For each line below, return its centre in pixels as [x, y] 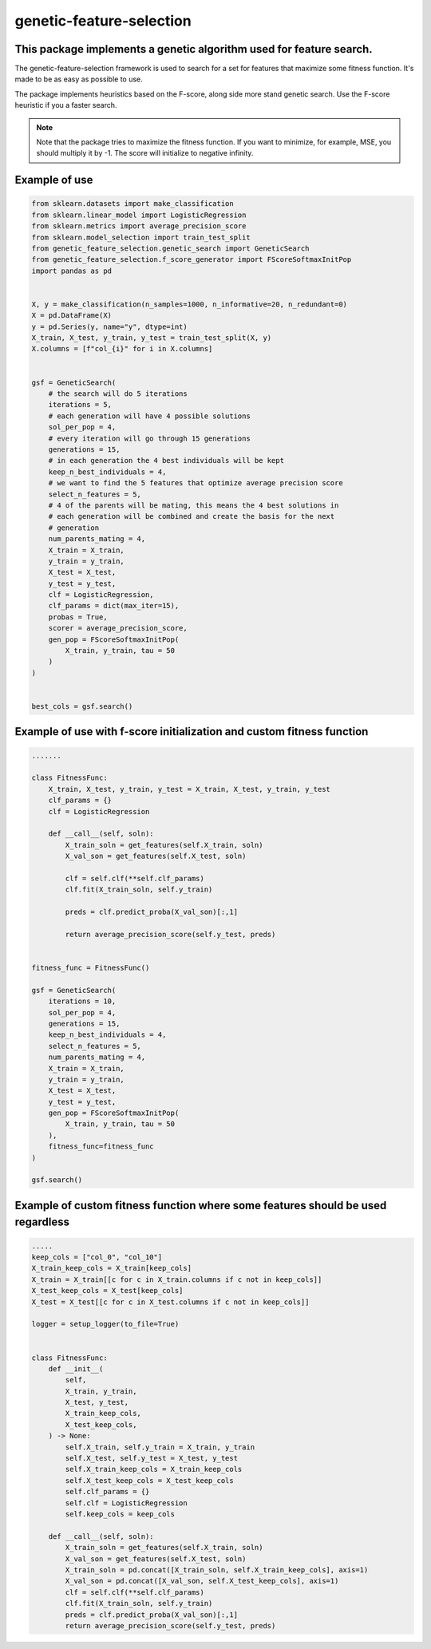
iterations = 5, [80, 405]
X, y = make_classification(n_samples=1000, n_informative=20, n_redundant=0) [189, 304]
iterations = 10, [82, 1001]
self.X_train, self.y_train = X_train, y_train [160, 1447]
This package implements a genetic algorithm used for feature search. [194, 49]
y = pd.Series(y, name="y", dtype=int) [109, 326]
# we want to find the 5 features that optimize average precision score [196, 483]
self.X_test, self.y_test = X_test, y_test [152, 1458]
